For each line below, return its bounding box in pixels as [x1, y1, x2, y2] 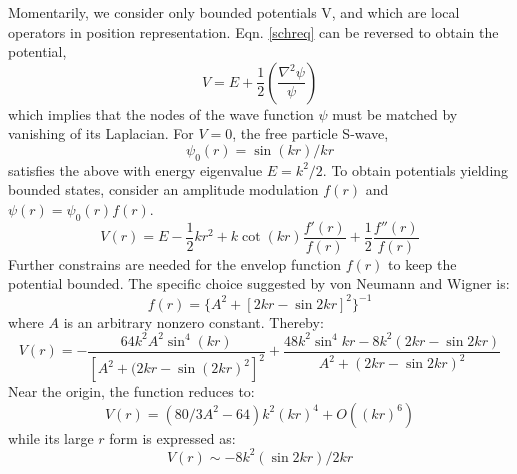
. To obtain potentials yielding [322, 159, 509, 180]
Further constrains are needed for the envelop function [8, 253, 342, 274]
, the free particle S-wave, [232, 123, 389, 144]
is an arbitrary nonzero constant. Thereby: [63, 311, 324, 332]
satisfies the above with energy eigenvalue [8, 159, 263, 180]
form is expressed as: [109, 427, 236, 448]
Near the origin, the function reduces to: [8, 381, 255, 401]
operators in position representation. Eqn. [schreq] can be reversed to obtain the [8, 21, 499, 42]
